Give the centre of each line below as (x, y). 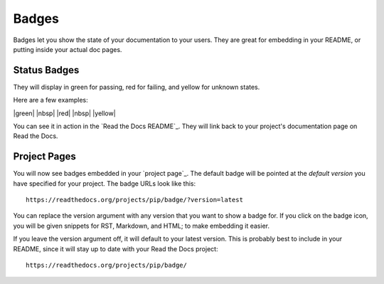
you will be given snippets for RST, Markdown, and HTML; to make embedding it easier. (142, 226)
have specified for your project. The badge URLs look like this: (104, 183)
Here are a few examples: (50, 100)
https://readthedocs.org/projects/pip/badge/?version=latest (134, 200)
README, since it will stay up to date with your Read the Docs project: (116, 248)
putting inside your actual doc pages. (68, 49)
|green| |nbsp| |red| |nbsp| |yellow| (65, 113)
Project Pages (44, 157)
